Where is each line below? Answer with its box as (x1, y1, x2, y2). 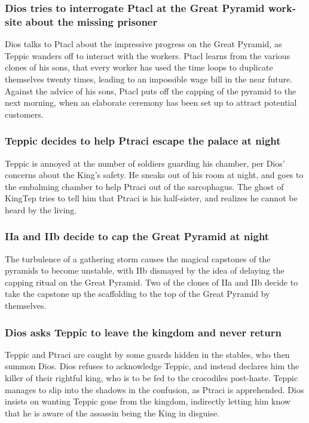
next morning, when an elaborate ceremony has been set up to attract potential (5, 96, 297, 109)
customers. (5, 108, 44, 120)
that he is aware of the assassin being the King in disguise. (5, 406, 220, 419)
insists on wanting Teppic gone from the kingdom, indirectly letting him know (5, 395, 290, 407)
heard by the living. (5, 203, 77, 216)
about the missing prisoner (25, 14, 158, 29)
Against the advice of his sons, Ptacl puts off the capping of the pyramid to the (5, 84, 296, 97)
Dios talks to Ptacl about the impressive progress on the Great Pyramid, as (5, 38, 282, 50)
